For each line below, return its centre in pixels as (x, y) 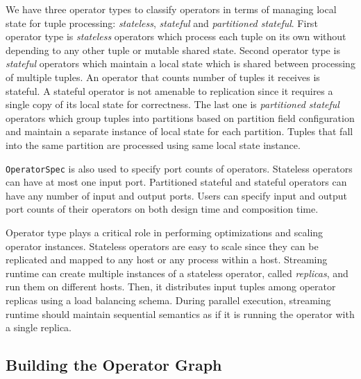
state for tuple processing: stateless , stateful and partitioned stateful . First (162, 23)
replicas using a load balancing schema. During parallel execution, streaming (168, 300)
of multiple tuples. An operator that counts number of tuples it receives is (163, 77)
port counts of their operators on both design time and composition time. (162, 209)
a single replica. (39, 327)
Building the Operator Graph (114, 365)
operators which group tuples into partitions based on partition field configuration (180, 117)
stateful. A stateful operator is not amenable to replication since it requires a (169, 90)
